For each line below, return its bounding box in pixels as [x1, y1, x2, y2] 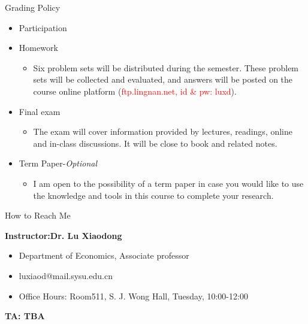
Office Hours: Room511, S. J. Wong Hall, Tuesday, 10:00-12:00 [19, 289, 248, 302]
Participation [19, 21, 67, 34]
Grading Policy [5, 1, 61, 13]
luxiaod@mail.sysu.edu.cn [19, 269, 113, 281]
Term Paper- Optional [19, 157, 98, 169]
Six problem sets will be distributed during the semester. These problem [33, 61, 299, 74]
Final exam [19, 105, 61, 117]
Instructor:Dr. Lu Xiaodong [5, 229, 122, 241]
